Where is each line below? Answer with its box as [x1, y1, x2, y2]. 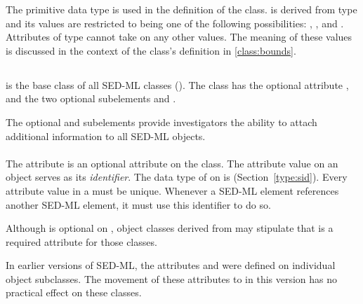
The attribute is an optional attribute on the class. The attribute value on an [6, 156, 338, 170]
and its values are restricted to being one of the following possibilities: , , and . [6, 15, 344, 30]
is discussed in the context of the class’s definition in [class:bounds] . [6, 43, 296, 57]
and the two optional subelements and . [6, 91, 176, 106]
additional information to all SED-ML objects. [6, 128, 206, 143]
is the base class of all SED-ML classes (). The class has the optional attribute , [6, 77, 349, 92]
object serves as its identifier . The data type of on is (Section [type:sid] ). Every [6, 170, 348, 184]
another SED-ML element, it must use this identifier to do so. [6, 197, 271, 212]
